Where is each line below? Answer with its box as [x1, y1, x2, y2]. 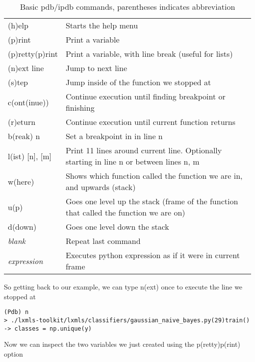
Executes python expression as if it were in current [65, 249, 240, 261]
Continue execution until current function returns [65, 116, 236, 127]
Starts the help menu [65, 20, 138, 31]
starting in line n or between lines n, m [65, 156, 200, 167]
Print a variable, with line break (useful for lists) [65, 48, 233, 59]
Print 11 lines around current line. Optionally [65, 145, 222, 156]
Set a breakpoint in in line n [65, 130, 163, 142]
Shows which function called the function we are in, [65, 170, 243, 181]
